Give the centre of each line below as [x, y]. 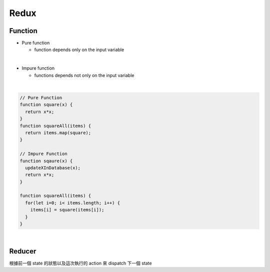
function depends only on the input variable [79, 50]
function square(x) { [46, 105]
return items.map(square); [58, 132]
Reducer [23, 251]
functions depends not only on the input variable [84, 75]
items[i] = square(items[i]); [67, 210]
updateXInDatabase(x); [53, 168]
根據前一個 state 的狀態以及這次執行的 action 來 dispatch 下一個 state [80, 263]
